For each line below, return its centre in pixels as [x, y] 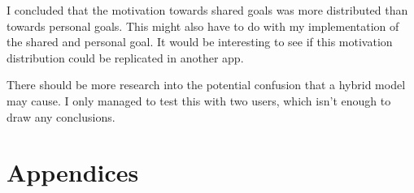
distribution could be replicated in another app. [125, 57]
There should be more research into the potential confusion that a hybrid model [206, 85]
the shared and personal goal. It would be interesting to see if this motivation [200, 42]
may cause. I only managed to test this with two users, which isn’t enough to [199, 100]
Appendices [73, 172]
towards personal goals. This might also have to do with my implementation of [203, 26]
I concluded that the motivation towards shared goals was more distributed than [207, 10]
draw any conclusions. [61, 116]
